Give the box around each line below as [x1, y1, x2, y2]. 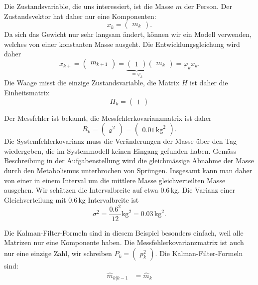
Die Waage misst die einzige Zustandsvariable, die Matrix [4, 77, 180, 88]
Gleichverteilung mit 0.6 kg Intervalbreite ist [4, 194, 139, 205]
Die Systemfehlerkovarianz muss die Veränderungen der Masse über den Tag [4, 136, 237, 146]
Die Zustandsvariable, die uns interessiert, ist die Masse [4, 1, 174, 11]
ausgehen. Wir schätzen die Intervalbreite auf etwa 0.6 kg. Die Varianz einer [4, 185, 236, 195]
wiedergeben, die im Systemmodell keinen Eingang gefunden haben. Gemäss [4, 145, 237, 156]
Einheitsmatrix [4, 87, 49, 97]
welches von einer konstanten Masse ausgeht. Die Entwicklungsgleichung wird [4, 38, 240, 49]
